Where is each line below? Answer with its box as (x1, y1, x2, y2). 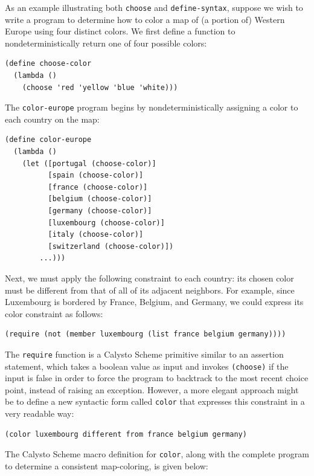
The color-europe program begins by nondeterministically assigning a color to (5, 101, 298, 114)
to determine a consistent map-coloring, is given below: (5, 459, 208, 472)
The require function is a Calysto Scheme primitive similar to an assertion (5, 347, 284, 360)
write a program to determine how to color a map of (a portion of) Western (5, 13, 285, 25)
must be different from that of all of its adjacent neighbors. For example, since (5, 283, 295, 296)
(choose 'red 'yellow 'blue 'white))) (22, 83, 178, 92)
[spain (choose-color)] (48, 171, 144, 180)
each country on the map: (5, 112, 100, 125)
